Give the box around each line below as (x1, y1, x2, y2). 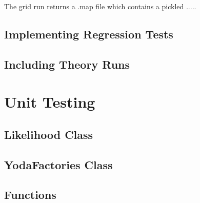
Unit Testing (4, 91, 95, 112)
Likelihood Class (4, 126, 93, 142)
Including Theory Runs (4, 56, 130, 72)
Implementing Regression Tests (4, 26, 173, 42)
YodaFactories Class (4, 156, 113, 172)
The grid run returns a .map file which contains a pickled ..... (4, 1, 196, 11)
